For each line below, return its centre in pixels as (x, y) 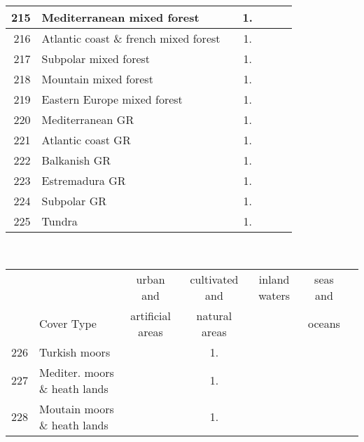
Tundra (59, 221)
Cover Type (68, 324)
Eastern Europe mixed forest (112, 99)
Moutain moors (77, 408)
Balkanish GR (76, 160)
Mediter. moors (77, 372)
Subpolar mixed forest (96, 58)
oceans (324, 324)
